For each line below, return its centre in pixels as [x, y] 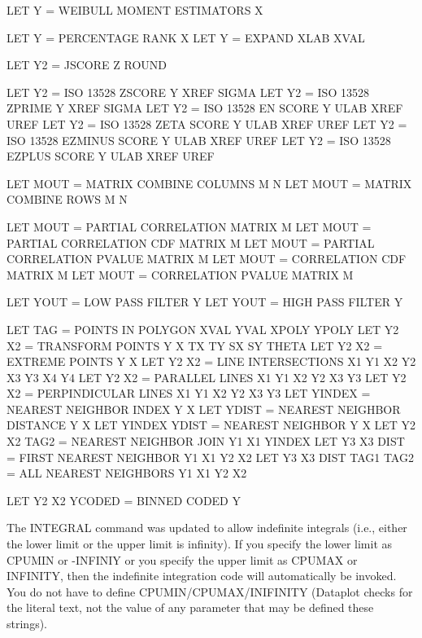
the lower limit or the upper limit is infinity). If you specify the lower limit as [200, 544]
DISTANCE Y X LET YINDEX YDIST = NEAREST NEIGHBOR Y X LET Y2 [211, 425]
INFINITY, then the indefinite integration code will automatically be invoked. [202, 576]
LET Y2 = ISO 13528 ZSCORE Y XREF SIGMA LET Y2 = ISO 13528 [188, 92]
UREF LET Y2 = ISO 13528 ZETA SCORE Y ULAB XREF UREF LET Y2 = [207, 123]
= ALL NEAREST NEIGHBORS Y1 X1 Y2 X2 [127, 473]
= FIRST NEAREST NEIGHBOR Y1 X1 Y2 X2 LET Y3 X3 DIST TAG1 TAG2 [210, 457]
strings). [27, 623]
